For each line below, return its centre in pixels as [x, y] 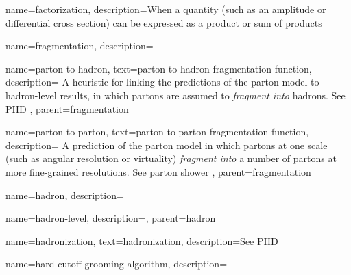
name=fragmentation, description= [80, 45]
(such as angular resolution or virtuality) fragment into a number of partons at [171, 158]
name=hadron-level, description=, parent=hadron [111, 218]
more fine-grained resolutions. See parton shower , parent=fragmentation [158, 171]
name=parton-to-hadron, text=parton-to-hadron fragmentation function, [159, 68]
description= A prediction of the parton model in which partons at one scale [167, 145]
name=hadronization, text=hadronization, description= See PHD [142, 240]
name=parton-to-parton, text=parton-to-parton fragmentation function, [157, 132]
